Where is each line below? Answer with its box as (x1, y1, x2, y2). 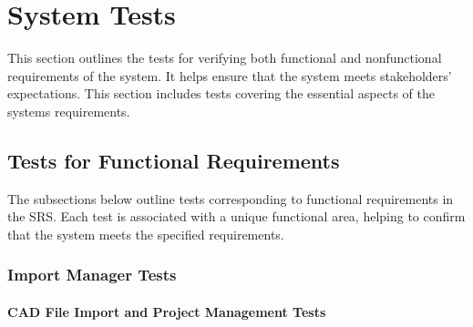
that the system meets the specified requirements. (7, 224, 284, 243)
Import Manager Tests (7, 263, 177, 286)
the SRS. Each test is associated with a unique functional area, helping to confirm (7, 207, 466, 226)
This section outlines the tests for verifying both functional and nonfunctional (7, 48, 442, 67)
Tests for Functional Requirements (7, 146, 340, 174)
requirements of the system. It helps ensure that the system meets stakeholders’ (7, 66, 452, 85)
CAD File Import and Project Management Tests (7, 301, 326, 321)
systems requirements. (7, 101, 130, 120)
